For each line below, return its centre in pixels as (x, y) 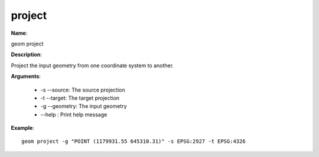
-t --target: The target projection (80, 98)
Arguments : (26, 76)
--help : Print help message (74, 115)
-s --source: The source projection (83, 90)
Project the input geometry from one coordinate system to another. (92, 66)
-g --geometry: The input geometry (84, 106)
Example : (23, 128)
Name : (19, 33)
